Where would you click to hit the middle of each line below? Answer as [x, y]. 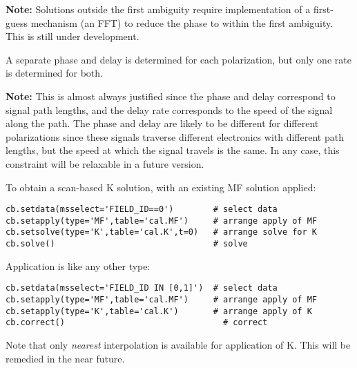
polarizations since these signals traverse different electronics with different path [175, 136]
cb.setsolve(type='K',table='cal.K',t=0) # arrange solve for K [162, 232]
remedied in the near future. [65, 358]
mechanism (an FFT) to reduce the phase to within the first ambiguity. [182, 22]
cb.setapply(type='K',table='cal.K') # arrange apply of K [159, 311]
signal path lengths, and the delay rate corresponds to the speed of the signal [169, 109]
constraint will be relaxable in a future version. [105, 163]
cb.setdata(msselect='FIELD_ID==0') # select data [142, 210]
